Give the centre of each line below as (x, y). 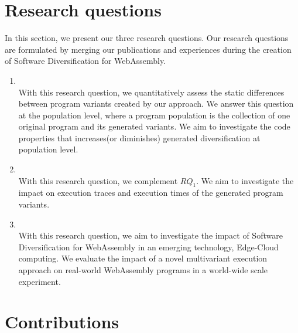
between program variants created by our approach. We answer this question (156, 103)
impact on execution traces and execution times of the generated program (151, 193)
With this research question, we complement (98, 180)
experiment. (40, 281)
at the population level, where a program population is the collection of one (154, 115)
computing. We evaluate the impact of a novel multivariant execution (143, 258)
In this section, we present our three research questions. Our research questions (147, 38)
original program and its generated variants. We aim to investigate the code (154, 126)
